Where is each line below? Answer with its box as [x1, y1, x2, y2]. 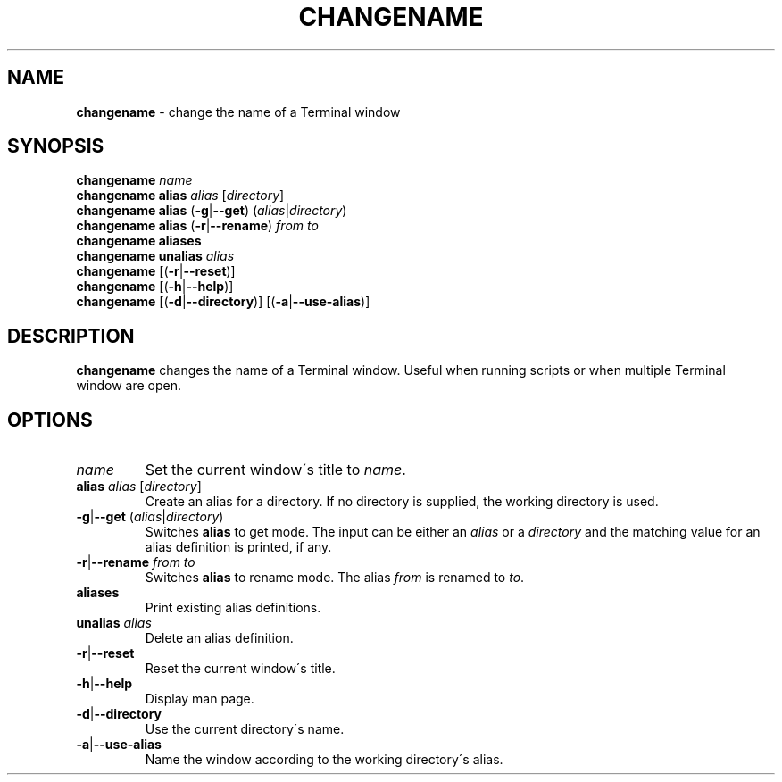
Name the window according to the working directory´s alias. [145, 752, 503, 768]
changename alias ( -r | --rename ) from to [76, 218, 319, 234]
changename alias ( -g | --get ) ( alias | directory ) [76, 203, 347, 219]
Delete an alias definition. [145, 630, 294, 646]
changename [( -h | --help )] [76, 279, 234, 295]
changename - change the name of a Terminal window [76, 104, 401, 120]
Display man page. [145, 691, 254, 707]
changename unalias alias [76, 248, 235, 264]
